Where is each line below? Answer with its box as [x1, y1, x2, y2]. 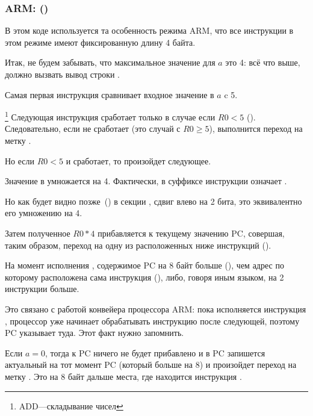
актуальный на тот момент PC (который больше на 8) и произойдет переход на [5, 358, 297, 371]
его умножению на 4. [5, 206, 82, 219]
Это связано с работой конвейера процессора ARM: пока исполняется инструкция [5, 302, 306, 315]
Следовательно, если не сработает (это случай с [5, 122, 181, 135]
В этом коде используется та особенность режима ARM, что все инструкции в [5, 24, 294, 37]
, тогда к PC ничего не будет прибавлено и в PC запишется [45, 346, 265, 359]
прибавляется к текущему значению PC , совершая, [98, 227, 285, 239]
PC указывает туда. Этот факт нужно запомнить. [5, 326, 184, 339]
